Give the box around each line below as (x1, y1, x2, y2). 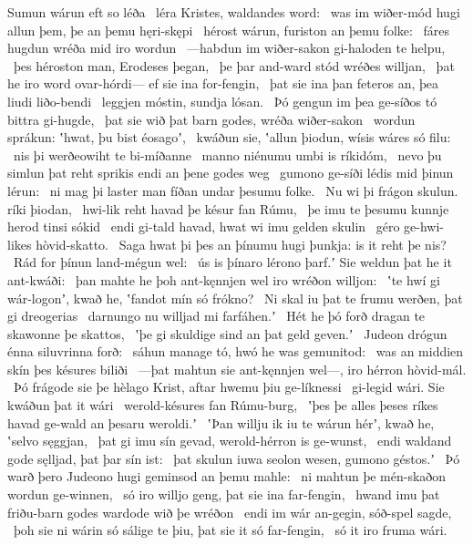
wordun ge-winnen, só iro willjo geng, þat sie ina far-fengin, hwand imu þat (7, 485, 440, 504)
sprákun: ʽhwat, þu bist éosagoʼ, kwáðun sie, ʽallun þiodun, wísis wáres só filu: (7, 128, 451, 147)
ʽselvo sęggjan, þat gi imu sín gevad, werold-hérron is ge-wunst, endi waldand (7, 431, 452, 450)
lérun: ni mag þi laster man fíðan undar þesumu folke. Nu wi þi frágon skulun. (7, 180, 458, 200)
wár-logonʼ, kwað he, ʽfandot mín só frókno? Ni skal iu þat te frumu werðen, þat (7, 288, 463, 307)
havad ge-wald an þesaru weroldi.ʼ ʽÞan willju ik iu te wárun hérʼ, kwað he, (7, 413, 435, 432)
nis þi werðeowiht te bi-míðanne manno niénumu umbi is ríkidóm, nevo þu (13, 145, 442, 164)
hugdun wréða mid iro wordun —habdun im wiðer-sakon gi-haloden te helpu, (7, 38, 446, 57)
